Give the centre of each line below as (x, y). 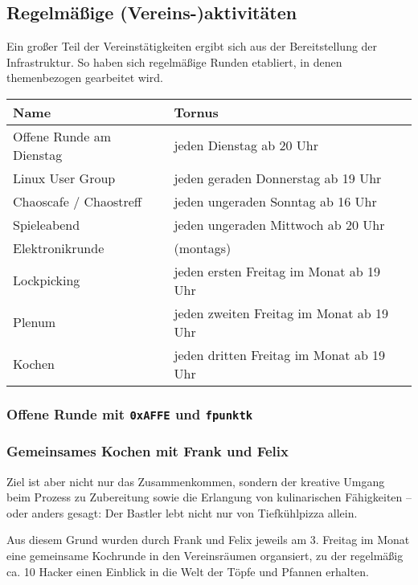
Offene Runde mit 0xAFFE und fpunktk (130, 413)
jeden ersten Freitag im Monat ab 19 (277, 271)
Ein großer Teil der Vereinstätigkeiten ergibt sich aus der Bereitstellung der (192, 46)
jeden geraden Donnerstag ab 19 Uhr (278, 178)
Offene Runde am (62, 136)
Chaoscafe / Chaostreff (78, 201)
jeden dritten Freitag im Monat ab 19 (280, 354)
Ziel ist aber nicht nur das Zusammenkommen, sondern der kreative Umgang (196, 481)
